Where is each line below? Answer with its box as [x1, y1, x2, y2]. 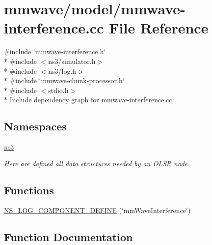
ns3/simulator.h [48, 56, 96, 66]
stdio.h [48, 85, 69, 95]
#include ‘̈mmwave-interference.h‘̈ [4, 46, 106, 57]
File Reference [109, 18, 209, 38]
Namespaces [4, 119, 67, 134]
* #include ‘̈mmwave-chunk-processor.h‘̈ [4, 75, 125, 86]
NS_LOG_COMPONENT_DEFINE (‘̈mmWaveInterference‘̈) [4, 205, 191, 215]
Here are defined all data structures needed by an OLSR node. [4, 158, 190, 168]
